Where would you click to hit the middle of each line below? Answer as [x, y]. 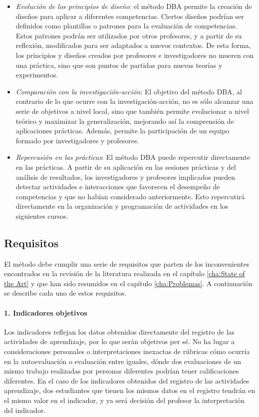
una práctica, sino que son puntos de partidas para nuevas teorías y [119, 65]
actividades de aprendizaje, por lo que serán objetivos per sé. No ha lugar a [120, 341]
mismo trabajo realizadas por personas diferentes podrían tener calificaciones [122, 371]
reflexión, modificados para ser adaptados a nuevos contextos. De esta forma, [133, 45]
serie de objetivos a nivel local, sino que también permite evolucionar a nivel [132, 111]
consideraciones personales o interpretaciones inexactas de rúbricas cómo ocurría [127, 351]
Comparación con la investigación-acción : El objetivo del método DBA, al [129, 91]
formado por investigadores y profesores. [77, 140]
